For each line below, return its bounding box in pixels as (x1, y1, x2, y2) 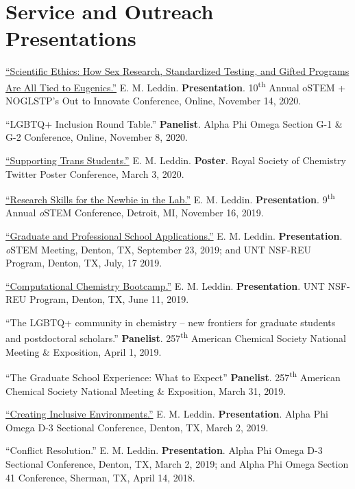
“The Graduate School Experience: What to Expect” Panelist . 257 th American (5, 368, 341, 385)
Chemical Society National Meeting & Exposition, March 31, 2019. (5, 383, 286, 398)
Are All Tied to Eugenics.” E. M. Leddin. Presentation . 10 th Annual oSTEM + (5, 78, 346, 94)
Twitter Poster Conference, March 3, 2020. (5, 166, 184, 181)
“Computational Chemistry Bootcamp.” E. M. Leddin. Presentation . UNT (5, 278, 325, 293)
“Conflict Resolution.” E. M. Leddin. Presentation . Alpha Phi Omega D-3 (5, 443, 323, 457)
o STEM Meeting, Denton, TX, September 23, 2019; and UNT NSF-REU (5, 242, 312, 256)
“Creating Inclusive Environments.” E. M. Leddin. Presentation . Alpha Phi (5, 407, 328, 421)
